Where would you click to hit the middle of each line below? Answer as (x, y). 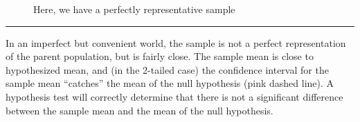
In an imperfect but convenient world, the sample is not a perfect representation (176, 42)
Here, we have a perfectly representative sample (134, 9)
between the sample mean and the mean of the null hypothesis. (139, 110)
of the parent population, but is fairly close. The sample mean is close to (160, 56)
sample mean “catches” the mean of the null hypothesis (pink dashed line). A (170, 83)
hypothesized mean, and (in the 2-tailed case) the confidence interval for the (167, 69)
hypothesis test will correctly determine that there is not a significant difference (174, 96)
